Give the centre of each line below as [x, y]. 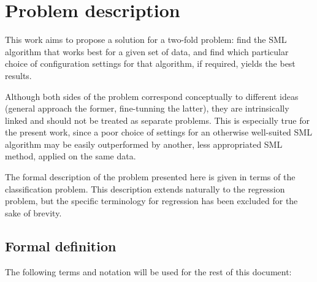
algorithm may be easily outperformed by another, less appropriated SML [144, 144]
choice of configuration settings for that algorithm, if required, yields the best [150, 63]
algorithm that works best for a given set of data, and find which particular [147, 51]
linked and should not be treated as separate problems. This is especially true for [157, 120]
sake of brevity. [33, 212]
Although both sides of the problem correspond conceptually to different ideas [152, 96]
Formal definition [61, 246]
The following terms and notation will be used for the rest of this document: [148, 271]
